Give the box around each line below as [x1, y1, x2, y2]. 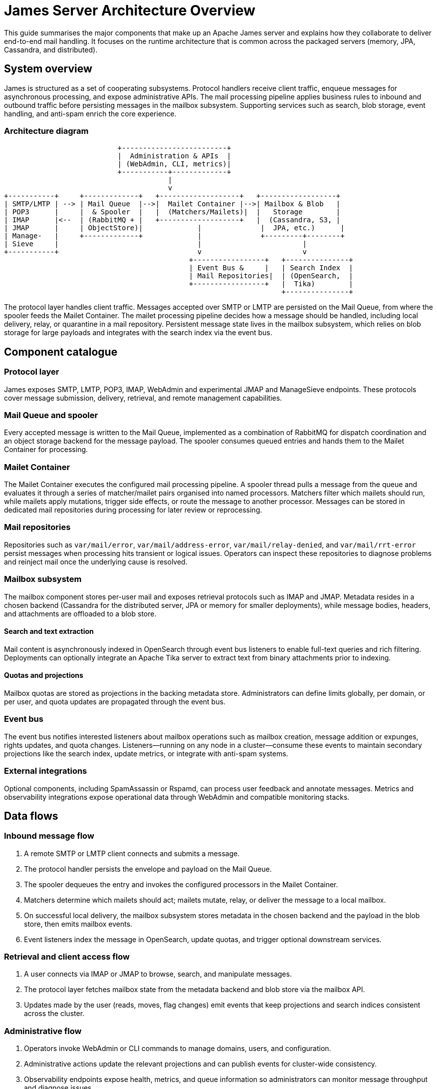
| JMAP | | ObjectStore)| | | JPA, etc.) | [4, 224, 345, 232]
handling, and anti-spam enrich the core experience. [4, 109, 177, 118]
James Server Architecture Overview [4, 2, 255, 19]
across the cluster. [24, 1009, 85, 1018]
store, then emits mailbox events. [24, 919, 133, 928]
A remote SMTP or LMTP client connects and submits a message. [24, 849, 240, 858]
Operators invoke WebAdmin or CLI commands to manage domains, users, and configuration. [24, 1044, 331, 1053]
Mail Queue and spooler [4, 410, 98, 420]
